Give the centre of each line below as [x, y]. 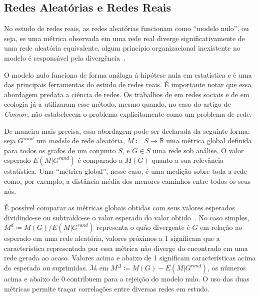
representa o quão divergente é [143, 227]
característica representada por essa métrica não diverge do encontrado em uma [126, 248]
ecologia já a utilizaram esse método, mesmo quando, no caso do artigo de [117, 104]
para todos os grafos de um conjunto [60, 150]
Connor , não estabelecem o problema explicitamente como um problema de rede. [128, 113]
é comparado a [100, 160]
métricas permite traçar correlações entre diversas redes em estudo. [107, 288]
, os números [227, 268]
